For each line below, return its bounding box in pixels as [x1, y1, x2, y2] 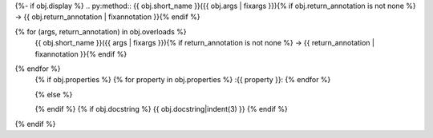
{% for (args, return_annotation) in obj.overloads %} [14, 26, 187, 36]
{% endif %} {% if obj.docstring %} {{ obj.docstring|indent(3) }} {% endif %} [34, 104, 288, 114]
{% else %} [34, 89, 73, 99]
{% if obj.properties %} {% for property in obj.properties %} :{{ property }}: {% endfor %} [34, 75, 331, 85]
